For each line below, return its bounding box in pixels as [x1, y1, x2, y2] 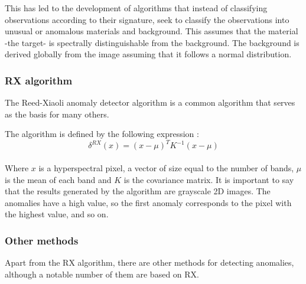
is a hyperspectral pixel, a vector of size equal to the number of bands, [38, 162, 294, 174]
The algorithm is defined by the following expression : [5, 128, 199, 140]
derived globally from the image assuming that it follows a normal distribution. [5, 48, 292, 60]
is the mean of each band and [5, 173, 112, 185]
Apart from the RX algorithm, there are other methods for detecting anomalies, [5, 256, 294, 269]
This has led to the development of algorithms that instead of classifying [5, 2, 268, 14]
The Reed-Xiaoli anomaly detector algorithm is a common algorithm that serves [5, 96, 295, 109]
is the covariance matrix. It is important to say [123, 173, 294, 185]
